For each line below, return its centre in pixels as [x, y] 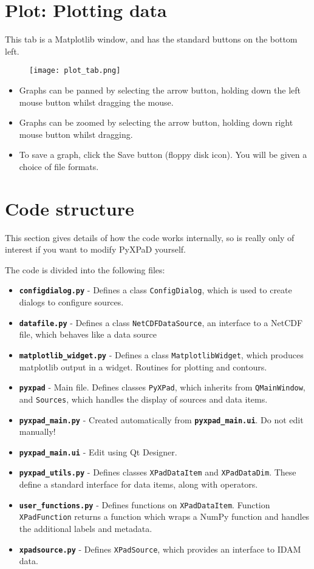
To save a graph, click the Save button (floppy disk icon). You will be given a [163, 155]
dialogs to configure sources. [71, 302]
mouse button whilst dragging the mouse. [96, 102]
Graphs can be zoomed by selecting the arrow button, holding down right [156, 122]
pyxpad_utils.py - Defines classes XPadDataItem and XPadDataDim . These [158, 472]
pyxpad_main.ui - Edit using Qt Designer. [98, 451]
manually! [37, 431]
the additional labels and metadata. [86, 528]
